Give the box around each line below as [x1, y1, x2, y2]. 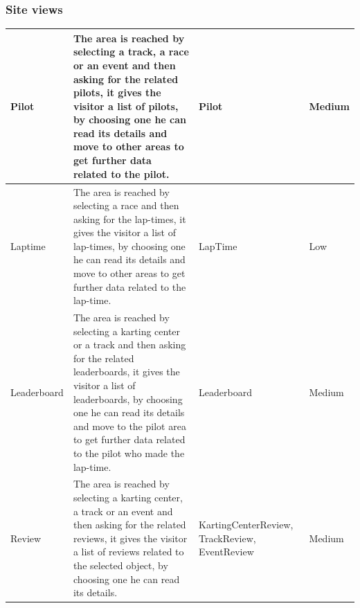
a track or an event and [73, 503, 173, 518]
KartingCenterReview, [199, 517, 294, 532]
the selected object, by [73, 558, 168, 573]
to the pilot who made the [73, 446, 185, 461]
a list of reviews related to [73, 544, 184, 559]
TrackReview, [199, 530, 256, 545]
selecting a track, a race [73, 44, 189, 59]
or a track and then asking [73, 337, 186, 352]
